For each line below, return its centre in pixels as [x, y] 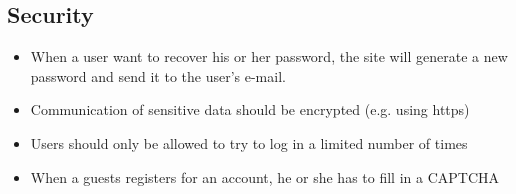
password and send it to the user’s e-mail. [158, 75]
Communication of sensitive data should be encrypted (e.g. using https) [250, 109]
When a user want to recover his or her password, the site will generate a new [269, 56]
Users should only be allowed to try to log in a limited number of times [249, 142]
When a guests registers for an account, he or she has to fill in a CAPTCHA [265, 176]
